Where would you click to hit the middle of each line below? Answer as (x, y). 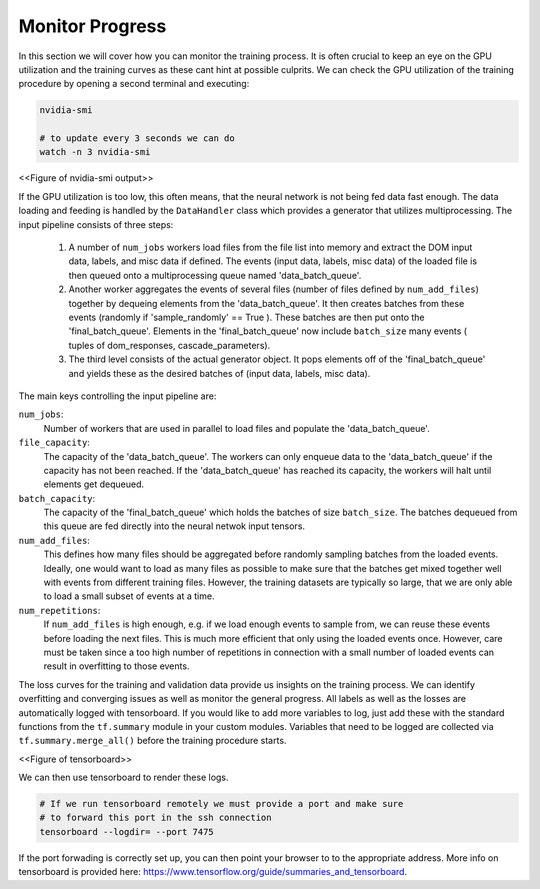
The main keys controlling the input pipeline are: (117, 396)
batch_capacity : (57, 498)
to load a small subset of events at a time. (129, 596)
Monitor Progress (92, 26)
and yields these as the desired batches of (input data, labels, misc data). (219, 373)
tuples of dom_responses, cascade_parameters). (169, 345)
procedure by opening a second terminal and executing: (134, 84)
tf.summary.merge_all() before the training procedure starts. (152, 741)
